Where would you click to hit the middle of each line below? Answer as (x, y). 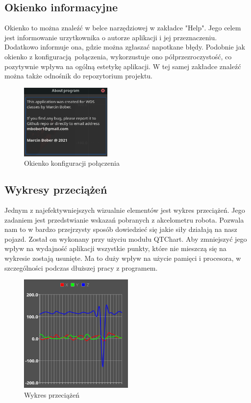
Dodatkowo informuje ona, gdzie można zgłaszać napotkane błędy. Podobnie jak (125, 47)
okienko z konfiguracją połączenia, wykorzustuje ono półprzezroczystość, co (118, 56)
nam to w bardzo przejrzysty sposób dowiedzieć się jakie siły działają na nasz (121, 229)
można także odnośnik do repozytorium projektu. (79, 76)
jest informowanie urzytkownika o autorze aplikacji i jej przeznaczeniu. (111, 37)
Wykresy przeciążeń (56, 189)
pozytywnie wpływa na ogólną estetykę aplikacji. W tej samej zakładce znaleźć (123, 66)
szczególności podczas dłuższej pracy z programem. (81, 267)
